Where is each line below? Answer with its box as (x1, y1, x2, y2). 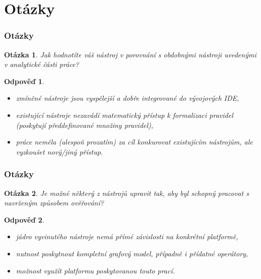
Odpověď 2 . (4, 214, 44, 225)
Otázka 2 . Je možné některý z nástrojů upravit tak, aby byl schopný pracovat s (4, 187, 249, 198)
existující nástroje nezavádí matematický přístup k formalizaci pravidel (16, 109, 233, 120)
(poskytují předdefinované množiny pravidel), (16, 119, 154, 130)
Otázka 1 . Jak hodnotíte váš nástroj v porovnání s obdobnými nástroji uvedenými (4, 49, 256, 59)
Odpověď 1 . (4, 76, 44, 86)
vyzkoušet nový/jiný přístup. (16, 146, 103, 157)
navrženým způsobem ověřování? (4, 197, 104, 208)
